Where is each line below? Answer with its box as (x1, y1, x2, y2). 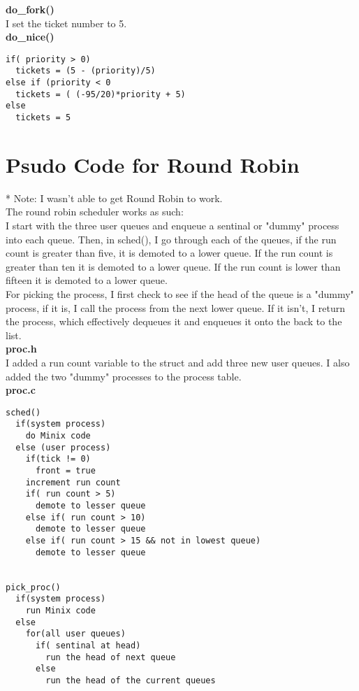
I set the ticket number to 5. (6, 15, 127, 30)
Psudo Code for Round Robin (6, 150, 300, 178)
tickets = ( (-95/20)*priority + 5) (15, 89, 186, 99)
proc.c (6, 383, 36, 397)
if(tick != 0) (25, 454, 91, 464)
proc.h (6, 341, 37, 356)
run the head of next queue (45, 652, 176, 662)
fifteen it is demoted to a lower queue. (6, 273, 168, 287)
